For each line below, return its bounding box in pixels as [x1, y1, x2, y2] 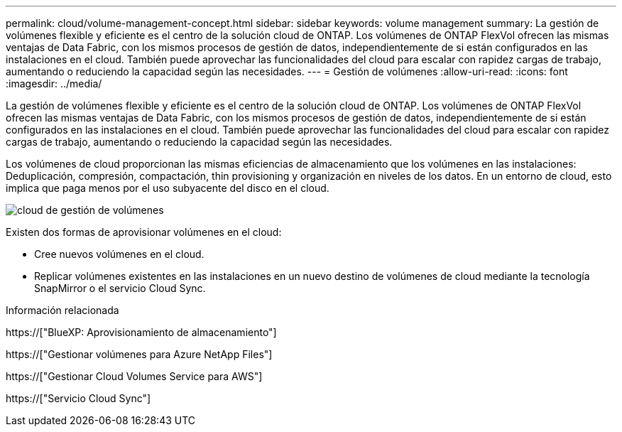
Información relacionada [6, 304, 119, 316]
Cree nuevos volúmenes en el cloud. [34, 248, 204, 260]
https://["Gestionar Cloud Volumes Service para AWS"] [6, 370, 263, 382]
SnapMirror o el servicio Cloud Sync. [34, 282, 206, 294]
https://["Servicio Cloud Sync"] [6, 392, 151, 404]
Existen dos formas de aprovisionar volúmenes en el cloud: [6, 226, 282, 238]
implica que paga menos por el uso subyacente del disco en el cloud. [6, 182, 329, 194]
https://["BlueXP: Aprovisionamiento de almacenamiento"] [6, 326, 277, 338]
